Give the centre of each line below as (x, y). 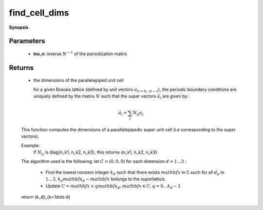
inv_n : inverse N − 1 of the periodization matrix (80, 53)
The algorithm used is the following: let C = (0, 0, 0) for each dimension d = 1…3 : (104, 161)
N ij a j (138, 114)
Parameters (27, 41)
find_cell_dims (39, 13)
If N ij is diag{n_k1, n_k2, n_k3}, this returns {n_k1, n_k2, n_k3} (95, 153)
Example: (30, 145)
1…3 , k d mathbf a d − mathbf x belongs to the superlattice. (106, 180)
